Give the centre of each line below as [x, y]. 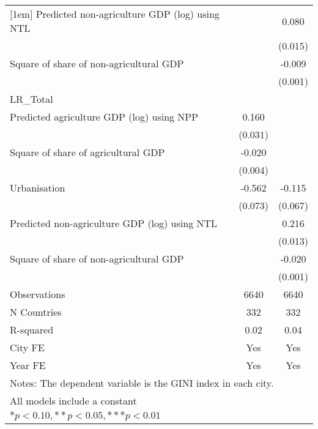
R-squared [32, 330]
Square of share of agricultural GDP [87, 152]
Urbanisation [38, 188]
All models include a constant [73, 401]
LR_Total [31, 99]
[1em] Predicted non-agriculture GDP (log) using [115, 14]
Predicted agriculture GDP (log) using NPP [104, 117]
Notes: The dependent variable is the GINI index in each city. [142, 383]
